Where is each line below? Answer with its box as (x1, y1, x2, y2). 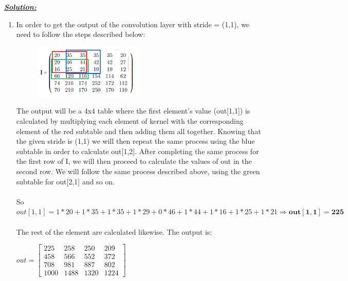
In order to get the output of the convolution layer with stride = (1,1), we (16, 18, 250, 29)
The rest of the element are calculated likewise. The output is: (16, 226, 212, 237)
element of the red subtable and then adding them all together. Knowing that (16, 125, 261, 136)
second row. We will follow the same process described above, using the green (16, 165, 260, 176)
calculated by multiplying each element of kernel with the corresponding (16, 115, 244, 126)
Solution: (4, 2, 36, 12)
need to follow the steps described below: (16, 29, 145, 40)
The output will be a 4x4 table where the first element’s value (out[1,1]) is (16, 105, 250, 116)
